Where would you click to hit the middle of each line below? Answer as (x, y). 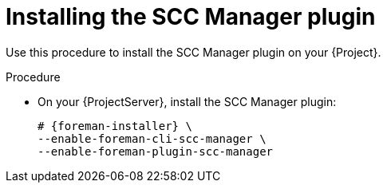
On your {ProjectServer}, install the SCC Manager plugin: (187, 101)
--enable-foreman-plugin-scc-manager (156, 151)
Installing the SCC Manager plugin (191, 17)
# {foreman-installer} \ (115, 126)
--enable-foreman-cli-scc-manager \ (152, 138)
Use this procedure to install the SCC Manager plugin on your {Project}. (193, 52)
